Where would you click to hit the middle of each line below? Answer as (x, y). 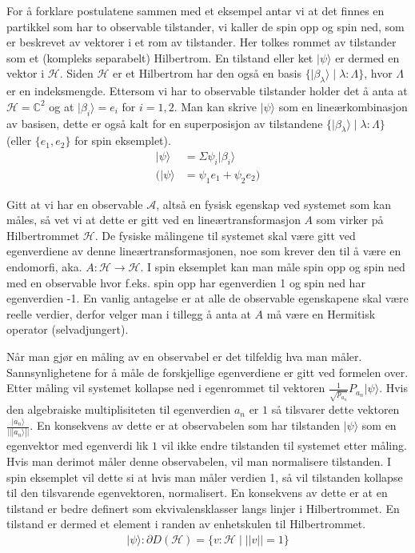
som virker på (350, 220)
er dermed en (367, 57)
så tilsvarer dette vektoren (335, 409)
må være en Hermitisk (321, 313)
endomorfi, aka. (44, 266)
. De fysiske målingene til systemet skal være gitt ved (225, 235)
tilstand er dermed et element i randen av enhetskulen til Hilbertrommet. (186, 524)
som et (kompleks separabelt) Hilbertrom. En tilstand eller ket (160, 57)
